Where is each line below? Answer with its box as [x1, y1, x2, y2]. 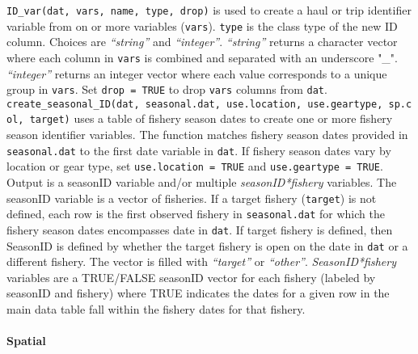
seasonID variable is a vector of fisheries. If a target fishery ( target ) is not [6, 189, 377, 206]
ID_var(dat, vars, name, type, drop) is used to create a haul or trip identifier [6, 2, 412, 18]
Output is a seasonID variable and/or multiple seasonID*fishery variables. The [6, 174, 397, 191]
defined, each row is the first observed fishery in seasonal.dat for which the [6, 205, 385, 222]
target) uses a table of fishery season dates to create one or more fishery [29, 110, 393, 127]
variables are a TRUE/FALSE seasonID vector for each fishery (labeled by [6, 268, 376, 285]
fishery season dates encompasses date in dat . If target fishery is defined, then [6, 221, 393, 238]
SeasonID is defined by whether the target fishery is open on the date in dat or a [6, 237, 408, 254]
